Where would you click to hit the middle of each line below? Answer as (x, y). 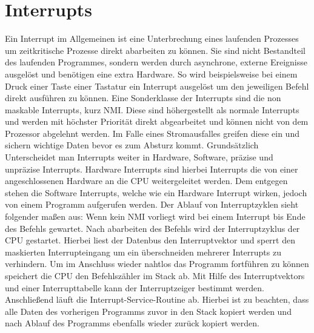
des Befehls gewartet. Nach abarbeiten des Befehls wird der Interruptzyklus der (152, 228)
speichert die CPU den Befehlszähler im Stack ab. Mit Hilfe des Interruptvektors (155, 275)
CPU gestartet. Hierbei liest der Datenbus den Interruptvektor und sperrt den (150, 240)
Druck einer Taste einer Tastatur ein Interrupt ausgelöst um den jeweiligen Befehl (157, 86)
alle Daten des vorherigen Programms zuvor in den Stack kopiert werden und (148, 311)
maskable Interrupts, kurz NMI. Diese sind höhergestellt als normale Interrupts (152, 109)
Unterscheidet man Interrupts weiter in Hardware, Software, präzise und (139, 157)
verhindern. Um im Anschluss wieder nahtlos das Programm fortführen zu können (157, 264)
